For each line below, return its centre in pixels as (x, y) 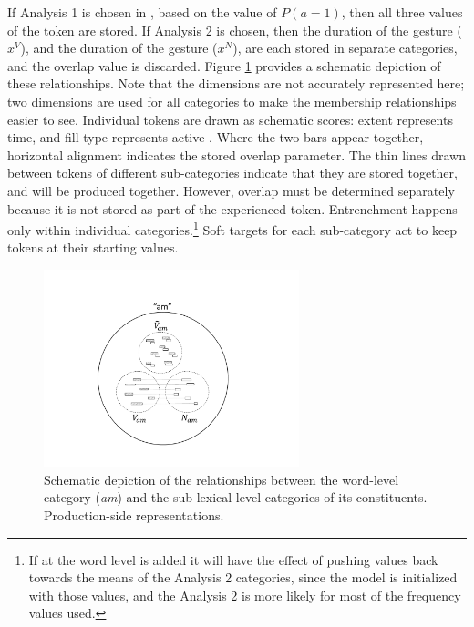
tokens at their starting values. (93, 247)
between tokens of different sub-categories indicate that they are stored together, (232, 173)
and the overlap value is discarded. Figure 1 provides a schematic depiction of (224, 65)
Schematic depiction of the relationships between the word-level (222, 479)
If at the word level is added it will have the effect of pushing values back (233, 559)
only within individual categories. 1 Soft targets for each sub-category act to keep (232, 228)
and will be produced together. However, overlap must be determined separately (231, 190)
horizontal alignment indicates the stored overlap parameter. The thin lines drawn (237, 154)
